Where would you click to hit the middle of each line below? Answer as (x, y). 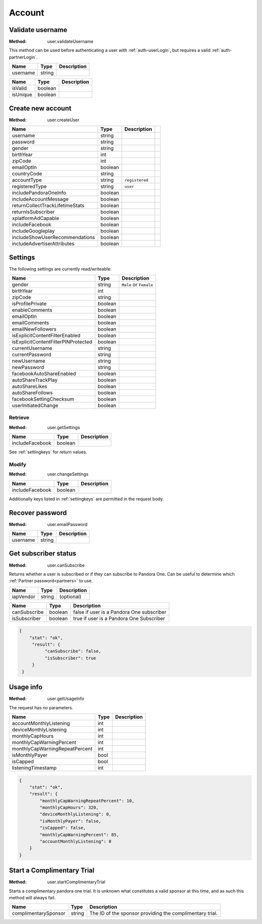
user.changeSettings (68, 474)
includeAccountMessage (40, 199)
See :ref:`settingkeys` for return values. (48, 452)
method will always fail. (32, 898)
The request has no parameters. (41, 707)
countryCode (27, 174)
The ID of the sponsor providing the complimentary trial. (154, 913)
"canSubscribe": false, (73, 651)
